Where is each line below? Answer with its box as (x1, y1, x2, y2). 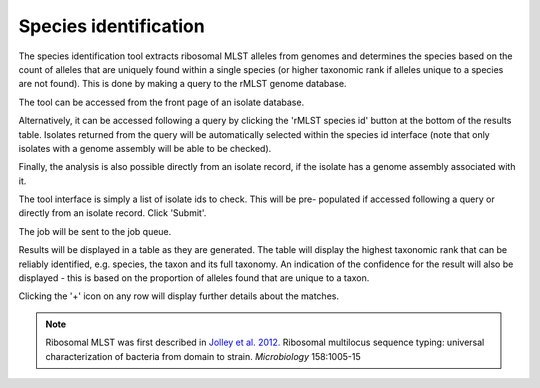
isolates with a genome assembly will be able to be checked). (18, 142, 272, 154)
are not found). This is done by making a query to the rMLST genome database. (18, 78, 347, 90)
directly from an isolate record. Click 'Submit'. (18, 207, 207, 219)
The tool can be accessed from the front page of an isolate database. (18, 96, 305, 108)
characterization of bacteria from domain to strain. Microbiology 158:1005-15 (45, 350, 362, 362)
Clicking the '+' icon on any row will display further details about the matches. (18, 290, 340, 302)
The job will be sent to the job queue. (18, 225, 172, 237)
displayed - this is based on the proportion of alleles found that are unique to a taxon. (18, 272, 370, 284)
